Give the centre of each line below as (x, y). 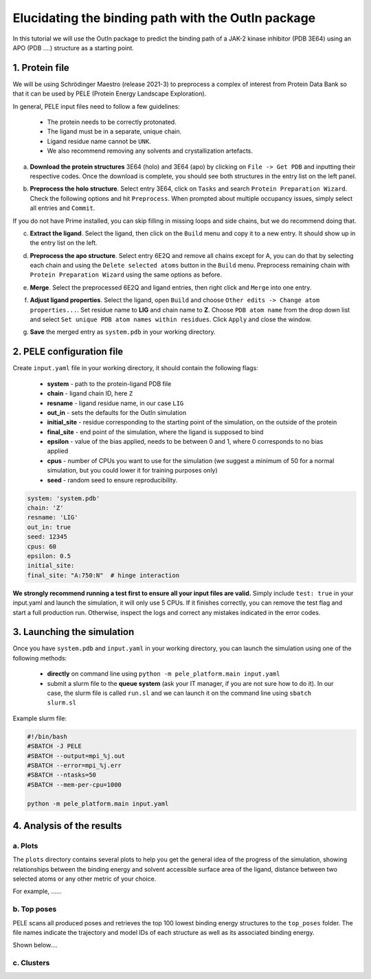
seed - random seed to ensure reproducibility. (112, 480)
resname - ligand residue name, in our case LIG (115, 403)
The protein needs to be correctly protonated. (112, 122)
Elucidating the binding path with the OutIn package (164, 18)
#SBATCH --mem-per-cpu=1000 (74, 785)
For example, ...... (37, 892)
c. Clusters (31, 963)
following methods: (40, 658)
